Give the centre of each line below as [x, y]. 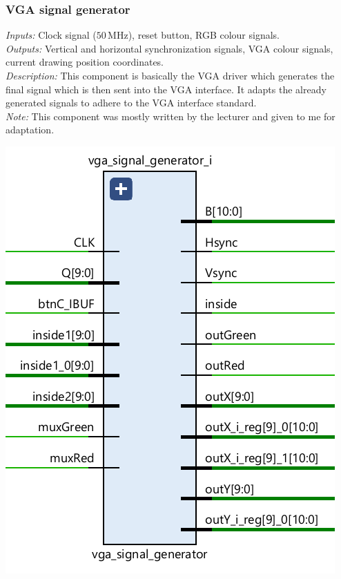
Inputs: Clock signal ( [51, 35]
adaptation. [30, 130]
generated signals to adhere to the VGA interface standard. [131, 103]
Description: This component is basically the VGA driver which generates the [170, 75]
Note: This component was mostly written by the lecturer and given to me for [170, 116]
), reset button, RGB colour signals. [204, 35]
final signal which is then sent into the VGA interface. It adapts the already [166, 89]
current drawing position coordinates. [85, 62]
